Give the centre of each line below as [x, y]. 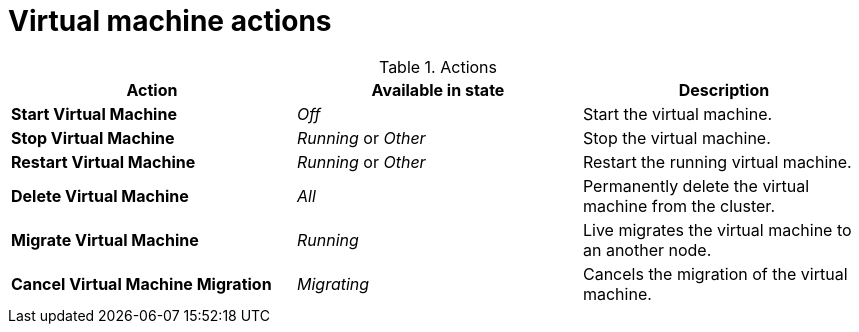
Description [724, 89]
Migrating [333, 283]
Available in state [438, 89]
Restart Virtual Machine [103, 161]
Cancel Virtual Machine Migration [141, 283]
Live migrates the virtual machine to [717, 229]
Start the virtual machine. [677, 113]
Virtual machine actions [170, 21]
